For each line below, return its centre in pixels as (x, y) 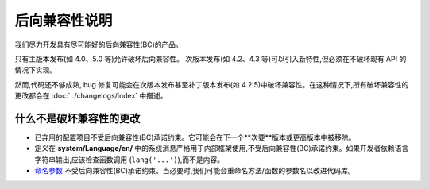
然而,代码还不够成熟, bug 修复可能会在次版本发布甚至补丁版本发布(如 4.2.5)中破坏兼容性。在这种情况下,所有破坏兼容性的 (212, 84)
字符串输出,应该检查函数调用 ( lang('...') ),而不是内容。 (129, 160)
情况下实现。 (36, 70)
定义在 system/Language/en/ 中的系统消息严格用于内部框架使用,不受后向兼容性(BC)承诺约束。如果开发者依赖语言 (222, 148)
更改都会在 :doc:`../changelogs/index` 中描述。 (91, 96)
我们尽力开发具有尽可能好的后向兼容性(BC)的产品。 (99, 44)
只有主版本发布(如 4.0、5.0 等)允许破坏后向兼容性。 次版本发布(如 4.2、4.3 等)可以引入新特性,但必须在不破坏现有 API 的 (211, 59)
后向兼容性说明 (64, 21)
